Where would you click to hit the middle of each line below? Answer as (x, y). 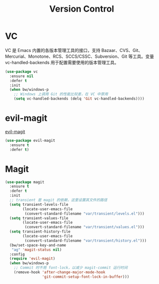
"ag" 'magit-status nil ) (37, 250)
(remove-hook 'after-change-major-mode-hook (60, 272)
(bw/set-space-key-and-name (38, 245)
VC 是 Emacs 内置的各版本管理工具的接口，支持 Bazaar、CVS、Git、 (74, 50)
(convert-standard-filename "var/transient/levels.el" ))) (85, 214)
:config (17, 254)
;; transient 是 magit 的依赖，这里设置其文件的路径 (58, 200)
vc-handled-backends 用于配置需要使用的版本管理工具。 (62, 62)
